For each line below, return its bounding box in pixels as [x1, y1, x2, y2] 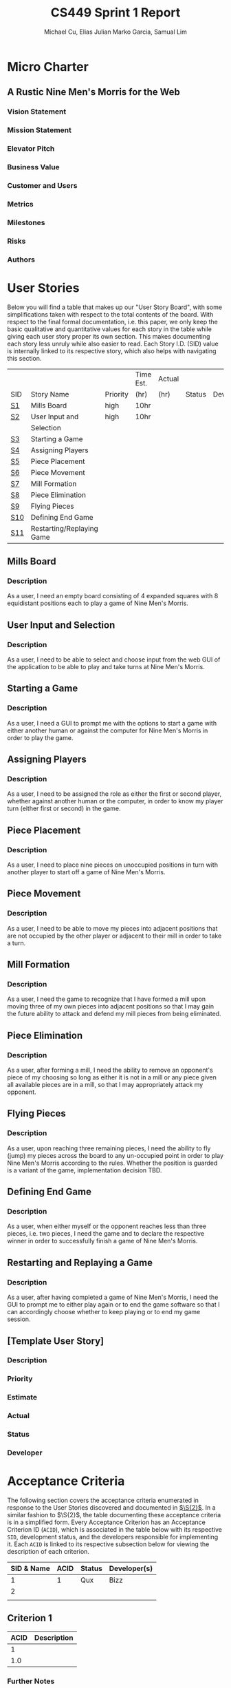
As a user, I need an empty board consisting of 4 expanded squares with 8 [7, 592, 219, 600]
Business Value [7, 162, 60, 172]
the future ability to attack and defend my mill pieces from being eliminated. [7, 1010, 221, 1018]
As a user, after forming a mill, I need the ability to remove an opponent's [7, 1066, 213, 1075]
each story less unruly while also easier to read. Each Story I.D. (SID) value [7, 339, 219, 348]
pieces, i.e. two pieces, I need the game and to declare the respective [7, 1230, 205, 1238]
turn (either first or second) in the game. [7, 804, 121, 813]
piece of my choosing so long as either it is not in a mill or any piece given [7, 1073, 217, 1082]
